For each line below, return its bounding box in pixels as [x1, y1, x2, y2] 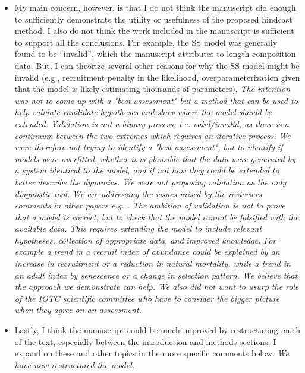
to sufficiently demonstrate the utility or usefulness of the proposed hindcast [14, 12, 293, 25]
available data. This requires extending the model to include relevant [14, 222, 262, 235]
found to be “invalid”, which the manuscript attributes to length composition [14, 48, 296, 60]
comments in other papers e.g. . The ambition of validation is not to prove [14, 199, 285, 211]
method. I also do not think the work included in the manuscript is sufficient [14, 24, 294, 37]
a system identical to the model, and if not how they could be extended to [14, 164, 279, 176]
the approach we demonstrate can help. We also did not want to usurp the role [14, 280, 299, 293]
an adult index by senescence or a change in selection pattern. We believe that [14, 268, 298, 281]
